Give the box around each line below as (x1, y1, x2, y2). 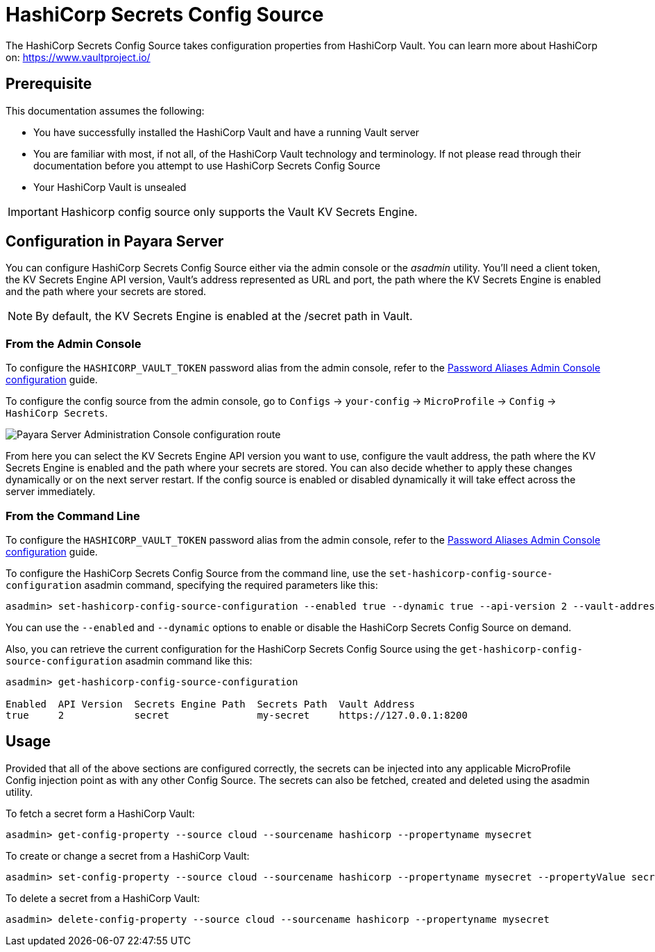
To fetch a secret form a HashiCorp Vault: (6, 807, 195, 819)
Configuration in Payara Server (6, 233, 224, 251)
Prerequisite (6, 75, 92, 93)
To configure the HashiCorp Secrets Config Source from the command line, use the (6, 567, 386, 579)
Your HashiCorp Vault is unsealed (33, 181, 187, 193)
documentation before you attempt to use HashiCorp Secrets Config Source (33, 159, 381, 172)
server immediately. (6, 485, 96, 498)
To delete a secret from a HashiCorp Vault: (6, 892, 201, 904)
